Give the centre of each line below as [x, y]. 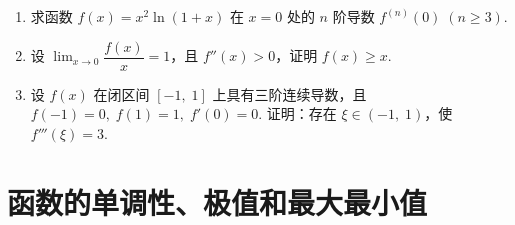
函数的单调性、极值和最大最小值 [217, 201]
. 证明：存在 [297, 113]
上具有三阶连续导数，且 [289, 93]
